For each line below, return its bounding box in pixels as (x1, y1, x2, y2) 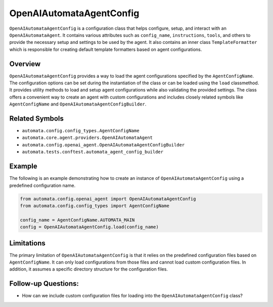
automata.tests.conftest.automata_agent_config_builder (22, 149, 164, 155)
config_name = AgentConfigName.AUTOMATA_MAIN (20, 217, 135, 223)
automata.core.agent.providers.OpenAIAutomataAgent (22, 135, 153, 141)
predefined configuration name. (9, 182, 76, 188)
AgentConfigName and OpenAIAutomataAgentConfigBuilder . (9, 101, 147, 107)
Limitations (9, 239, 45, 247)
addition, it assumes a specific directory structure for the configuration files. (9, 266, 168, 272)
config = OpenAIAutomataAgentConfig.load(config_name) (20, 224, 159, 230)
